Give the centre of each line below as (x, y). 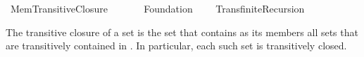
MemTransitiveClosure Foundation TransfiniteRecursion (157, 8)
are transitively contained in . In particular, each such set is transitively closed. (176, 46)
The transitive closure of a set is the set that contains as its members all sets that (182, 32)
